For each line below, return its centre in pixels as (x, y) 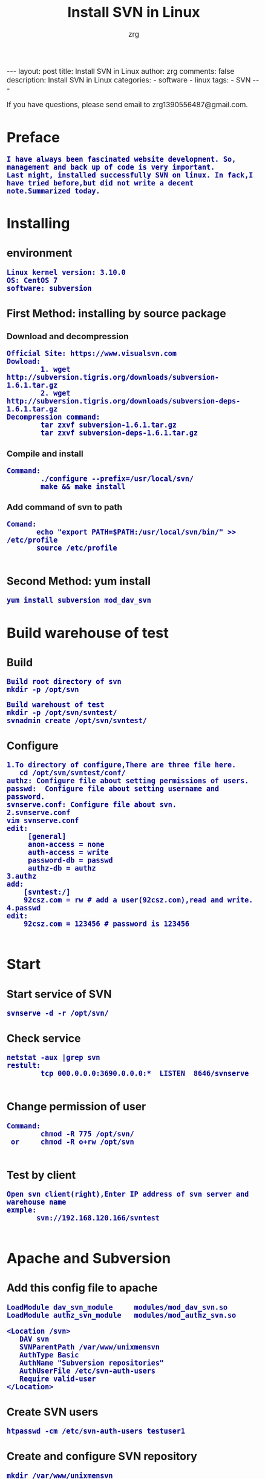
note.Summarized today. (54, 191)
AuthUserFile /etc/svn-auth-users (87, 1371)
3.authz (22, 876)
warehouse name (37, 1202)
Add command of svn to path (65, 507)
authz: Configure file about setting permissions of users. (128, 781)
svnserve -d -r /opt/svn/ (58, 1013)
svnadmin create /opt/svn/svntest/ (77, 720)
